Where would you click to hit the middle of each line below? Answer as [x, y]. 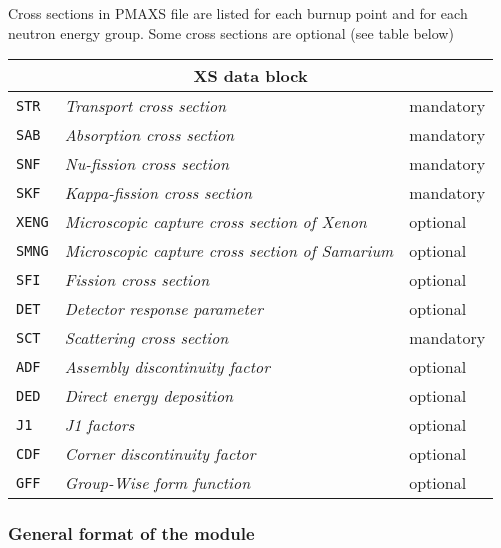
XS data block [250, 76]
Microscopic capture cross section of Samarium [229, 251]
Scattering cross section [146, 338]
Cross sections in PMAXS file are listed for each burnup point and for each [238, 13]
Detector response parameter [163, 309]
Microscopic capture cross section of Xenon [215, 222]
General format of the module [131, 533]
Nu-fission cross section [146, 164]
